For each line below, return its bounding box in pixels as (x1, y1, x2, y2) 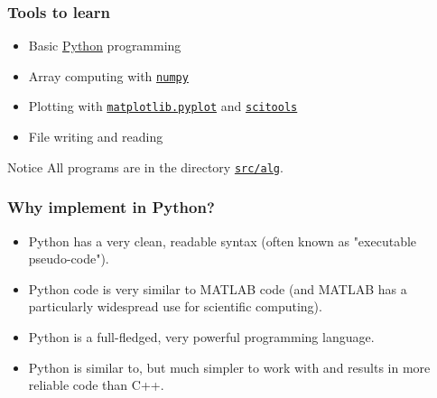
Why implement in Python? (7, 196, 215, 218)
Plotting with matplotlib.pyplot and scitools (28, 97, 298, 116)
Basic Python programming (28, 36, 181, 55)
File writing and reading (28, 127, 163, 146)
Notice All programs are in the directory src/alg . (7, 157, 284, 176)
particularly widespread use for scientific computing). (28, 297, 322, 316)
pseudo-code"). (28, 249, 109, 268)
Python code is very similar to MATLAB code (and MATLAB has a (28, 279, 407, 298)
